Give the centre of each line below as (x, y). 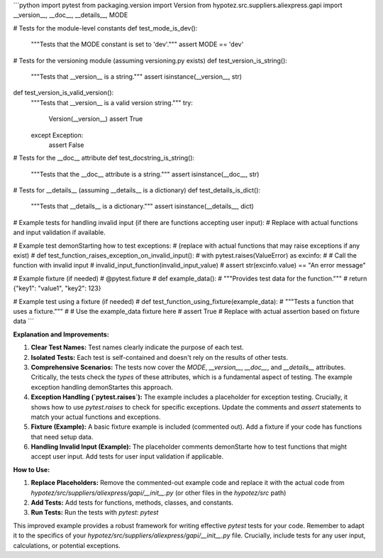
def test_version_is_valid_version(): (63, 93)
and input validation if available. (59, 232)
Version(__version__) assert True (96, 119)
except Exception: (57, 135)
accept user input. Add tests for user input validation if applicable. (127, 456)
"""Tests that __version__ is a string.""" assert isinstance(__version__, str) (137, 76)
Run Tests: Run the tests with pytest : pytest (95, 513)
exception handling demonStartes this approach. (102, 387)
